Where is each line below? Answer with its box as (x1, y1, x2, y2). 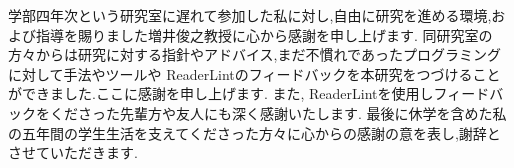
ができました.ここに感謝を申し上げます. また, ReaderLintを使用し (8, 83, 434, 104)
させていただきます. (8, 142, 138, 163)
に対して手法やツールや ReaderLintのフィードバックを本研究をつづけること (8, 63, 501, 84)
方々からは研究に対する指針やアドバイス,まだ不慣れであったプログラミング (8, 44, 501, 65)
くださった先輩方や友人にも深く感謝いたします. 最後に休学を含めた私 (49, 102, 507, 123)
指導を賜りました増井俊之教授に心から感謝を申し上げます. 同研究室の (35, 24, 493, 45)
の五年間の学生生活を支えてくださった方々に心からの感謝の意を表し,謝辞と (8, 122, 501, 143)
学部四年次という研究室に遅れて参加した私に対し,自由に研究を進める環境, (8, 5, 492, 25)
